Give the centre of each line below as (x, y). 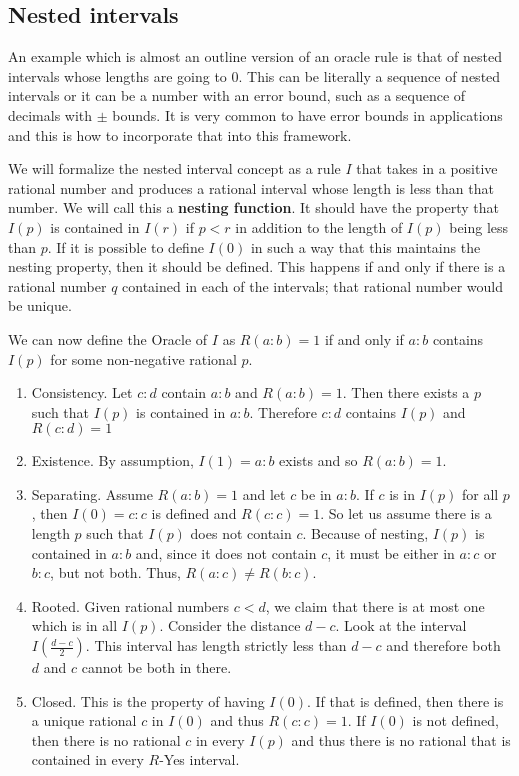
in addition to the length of (319, 226)
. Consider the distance (230, 625)
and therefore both (443, 645)
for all (480, 493)
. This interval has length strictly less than (216, 645)
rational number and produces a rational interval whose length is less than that (251, 187)
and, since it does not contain (226, 552)
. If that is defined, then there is (405, 700)
